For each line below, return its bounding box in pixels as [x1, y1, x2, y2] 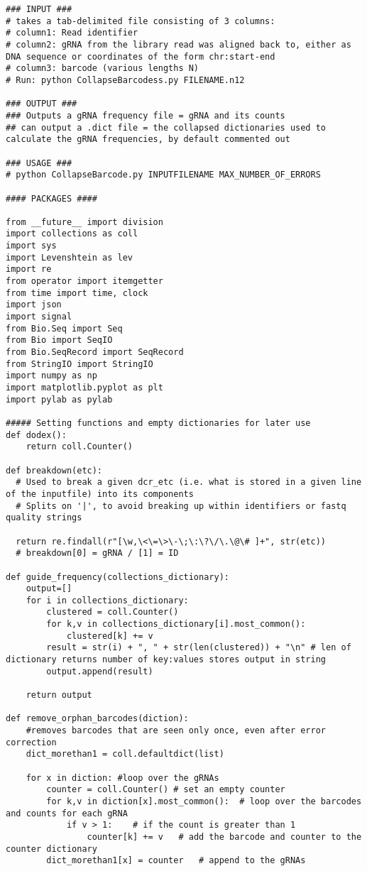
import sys [6, 241, 57, 251]
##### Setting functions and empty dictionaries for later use [6, 417, 311, 428]
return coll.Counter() [26, 442, 133, 452]
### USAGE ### [6, 158, 72, 168]
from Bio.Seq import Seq [6, 323, 123, 334]
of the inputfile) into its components [6, 488, 194, 499]
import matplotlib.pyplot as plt [6, 383, 163, 393]
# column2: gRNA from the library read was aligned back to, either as [6, 39, 351, 50]
